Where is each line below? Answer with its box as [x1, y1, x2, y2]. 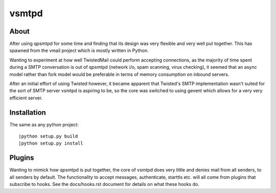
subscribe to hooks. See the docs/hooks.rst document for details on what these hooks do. [9, 181, 199, 187]
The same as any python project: [9, 121, 79, 127]
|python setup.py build [18, 133, 78, 140]
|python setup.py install [18, 141, 84, 146]
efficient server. [9, 95, 43, 101]
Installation [9, 108, 46, 117]
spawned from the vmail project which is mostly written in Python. [9, 47, 149, 53]
